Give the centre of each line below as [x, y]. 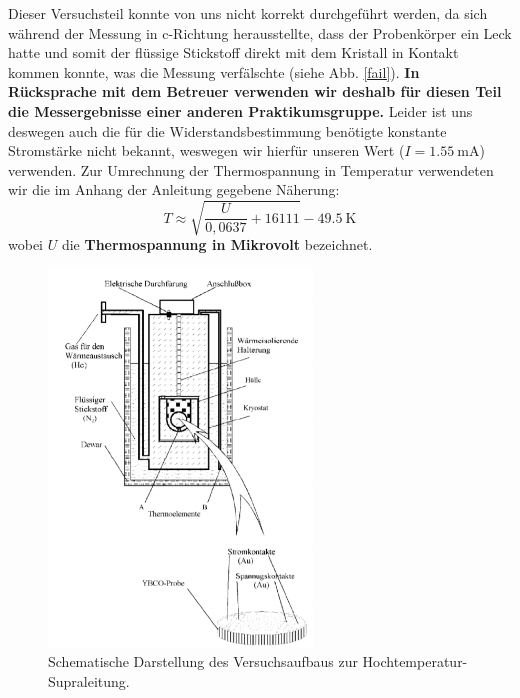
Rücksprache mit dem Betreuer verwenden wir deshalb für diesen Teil [255, 91]
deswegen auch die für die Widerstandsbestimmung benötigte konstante [227, 130]
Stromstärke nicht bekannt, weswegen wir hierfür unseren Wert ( [206, 150]
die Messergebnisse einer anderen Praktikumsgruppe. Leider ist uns [240, 110]
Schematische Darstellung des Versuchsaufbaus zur [203, 661]
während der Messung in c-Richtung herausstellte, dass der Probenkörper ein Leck [260, 32]
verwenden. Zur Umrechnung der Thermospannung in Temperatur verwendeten [251, 169]
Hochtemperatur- [415, 661]
